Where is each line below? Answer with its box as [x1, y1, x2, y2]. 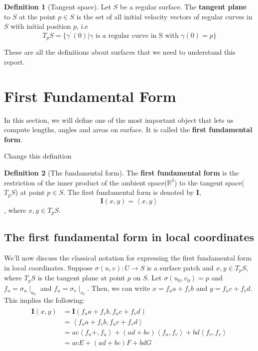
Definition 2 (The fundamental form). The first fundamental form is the [4, 168, 239, 177]
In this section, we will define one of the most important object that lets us [4, 114, 234, 125]
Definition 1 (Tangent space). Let [4, 1, 111, 11]
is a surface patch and [146, 262, 214, 272]
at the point [19, 11, 56, 21]
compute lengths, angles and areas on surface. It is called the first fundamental [4, 124, 253, 135]
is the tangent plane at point [37, 272, 126, 283]
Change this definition [4, 151, 72, 161]
